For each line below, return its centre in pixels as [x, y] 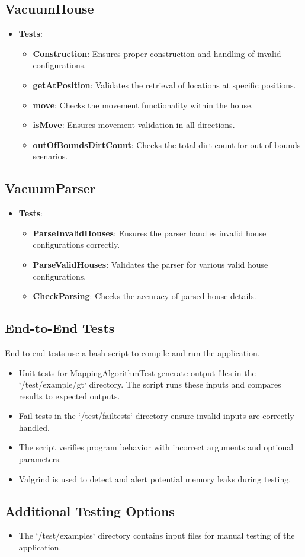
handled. [34, 427]
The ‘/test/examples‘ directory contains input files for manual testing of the [157, 535]
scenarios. [50, 156]
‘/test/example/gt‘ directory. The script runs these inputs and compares [150, 384]
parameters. [40, 459]
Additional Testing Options [90, 510]
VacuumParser [50, 188]
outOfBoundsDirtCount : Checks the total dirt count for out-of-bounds [167, 144]
